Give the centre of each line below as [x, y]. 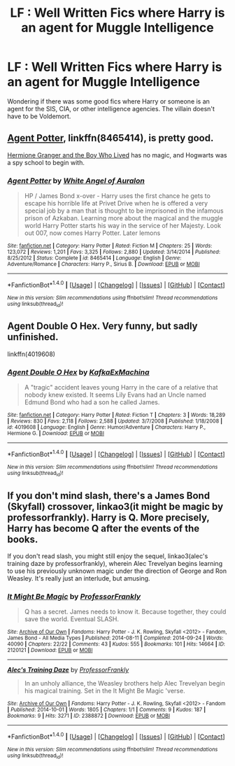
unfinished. [33, 337]
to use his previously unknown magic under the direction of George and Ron [117, 571]
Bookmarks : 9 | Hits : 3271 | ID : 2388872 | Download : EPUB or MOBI [88, 716]
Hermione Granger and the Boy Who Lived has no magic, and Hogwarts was [117, 155]
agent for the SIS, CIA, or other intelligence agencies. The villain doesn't [111, 108]
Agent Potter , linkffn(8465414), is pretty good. [111, 138]
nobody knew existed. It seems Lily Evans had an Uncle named [115, 395]
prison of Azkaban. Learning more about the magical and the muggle [124, 218]
